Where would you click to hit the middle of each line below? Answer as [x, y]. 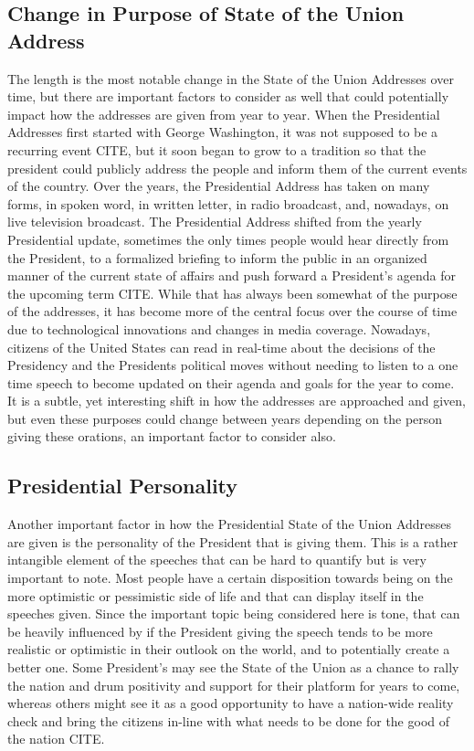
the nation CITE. [56, 739]
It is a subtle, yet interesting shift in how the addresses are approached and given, [237, 401]
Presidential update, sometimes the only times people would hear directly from [228, 239]
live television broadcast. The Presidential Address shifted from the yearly [215, 222]
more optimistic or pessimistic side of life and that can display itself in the [216, 595]
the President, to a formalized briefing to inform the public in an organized [217, 257]
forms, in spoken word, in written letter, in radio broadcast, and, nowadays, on [228, 203]
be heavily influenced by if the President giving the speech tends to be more [220, 631]
